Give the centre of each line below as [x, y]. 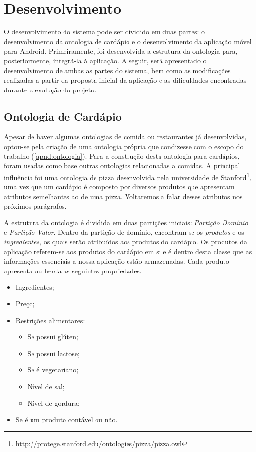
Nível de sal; [46, 386]
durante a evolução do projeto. [50, 89]
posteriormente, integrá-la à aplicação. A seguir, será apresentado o [105, 60]
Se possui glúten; [53, 337]
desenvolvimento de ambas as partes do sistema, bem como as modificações [117, 70]
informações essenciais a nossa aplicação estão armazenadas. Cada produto [117, 261]
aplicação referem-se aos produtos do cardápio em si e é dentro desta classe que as [128, 251]
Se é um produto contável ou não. [66, 419]
